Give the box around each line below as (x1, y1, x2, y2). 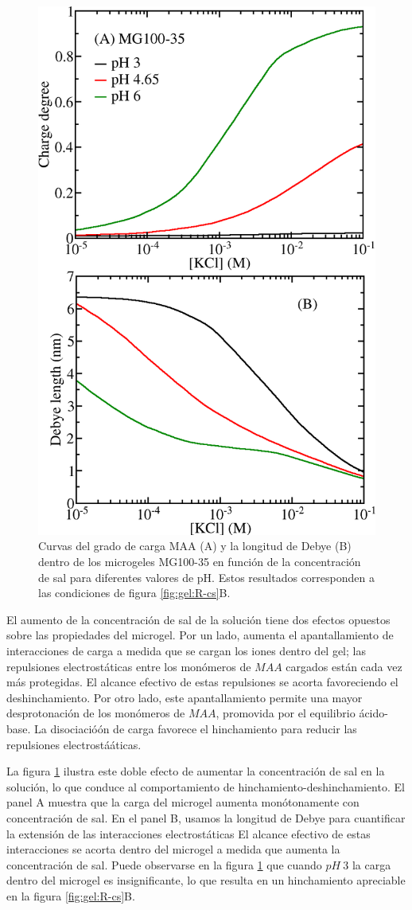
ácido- (359, 705, 388, 721)
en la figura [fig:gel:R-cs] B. (6, 887, 135, 904)
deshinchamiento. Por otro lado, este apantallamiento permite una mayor (6, 689, 363, 705)
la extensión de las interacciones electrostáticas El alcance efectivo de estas (6, 825, 371, 842)
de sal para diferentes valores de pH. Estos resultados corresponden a (38, 568, 375, 585)
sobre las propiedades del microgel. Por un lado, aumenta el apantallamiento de (6, 627, 394, 643)
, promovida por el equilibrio (216, 705, 356, 721)
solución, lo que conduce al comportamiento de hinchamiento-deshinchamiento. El (6, 778, 405, 795)
